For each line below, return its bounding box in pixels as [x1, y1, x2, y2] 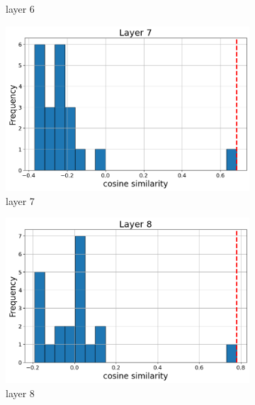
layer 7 [6, 193, 35, 208]
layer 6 [6, 1, 35, 16]
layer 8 [6, 385, 35, 400]
